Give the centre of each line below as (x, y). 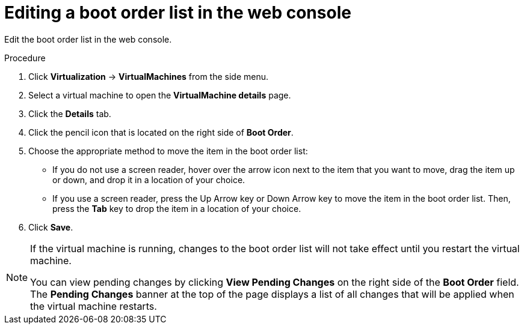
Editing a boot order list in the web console (178, 13)
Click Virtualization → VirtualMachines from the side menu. (149, 76)
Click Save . (51, 227)
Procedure (25, 58)
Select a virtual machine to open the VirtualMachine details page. (160, 95)
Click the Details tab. (70, 113)
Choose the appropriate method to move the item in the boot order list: (168, 151)
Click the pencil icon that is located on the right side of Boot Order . (161, 132)
